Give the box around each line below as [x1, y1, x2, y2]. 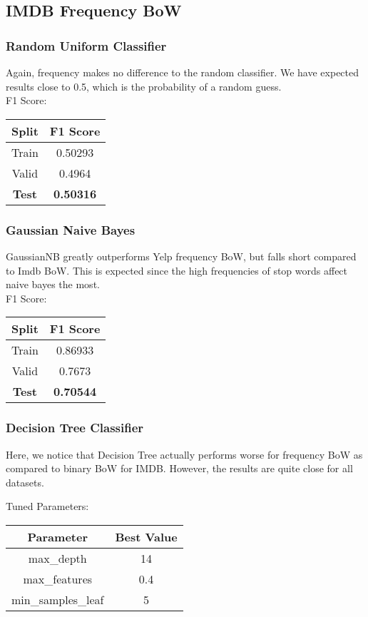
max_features [23, 570, 93, 587]
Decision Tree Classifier [6, 419, 144, 437]
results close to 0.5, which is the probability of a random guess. [6, 78, 282, 93]
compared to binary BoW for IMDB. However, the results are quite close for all [6, 461, 353, 476]
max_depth [28, 549, 87, 566]
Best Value [115, 528, 178, 545]
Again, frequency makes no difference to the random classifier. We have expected [6, 65, 359, 79]
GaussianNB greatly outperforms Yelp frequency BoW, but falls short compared [6, 249, 357, 263]
